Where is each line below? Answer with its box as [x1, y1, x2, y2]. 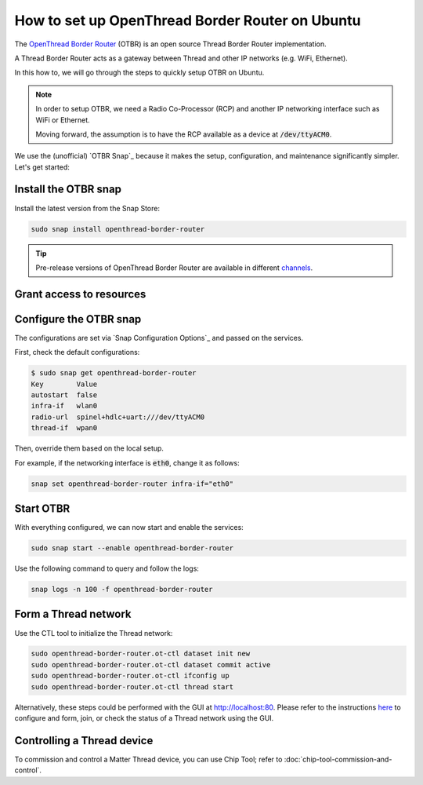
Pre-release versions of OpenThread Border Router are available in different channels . [35, 263, 313, 272]
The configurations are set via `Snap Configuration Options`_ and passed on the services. [14, 333, 304, 342]
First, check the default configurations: [14, 348, 140, 357]
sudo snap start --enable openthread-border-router [31, 544, 234, 553]
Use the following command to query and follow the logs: [14, 564, 200, 573]
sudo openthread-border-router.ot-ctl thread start [31, 682, 234, 691]
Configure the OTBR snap [14, 312, 142, 326]
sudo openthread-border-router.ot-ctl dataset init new [31, 649, 251, 659]
